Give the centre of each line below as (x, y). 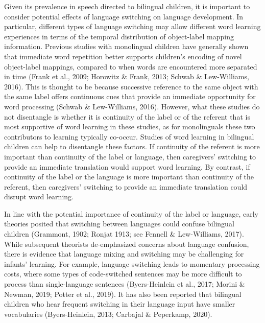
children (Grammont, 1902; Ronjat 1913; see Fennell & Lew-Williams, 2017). (124, 234)
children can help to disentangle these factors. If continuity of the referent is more (132, 146)
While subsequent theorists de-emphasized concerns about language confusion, (127, 244)
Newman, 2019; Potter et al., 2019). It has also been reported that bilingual (123, 294)
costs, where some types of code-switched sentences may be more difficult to (123, 274)
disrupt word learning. (39, 197)
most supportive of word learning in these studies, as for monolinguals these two (130, 126)
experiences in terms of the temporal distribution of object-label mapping (119, 36)
